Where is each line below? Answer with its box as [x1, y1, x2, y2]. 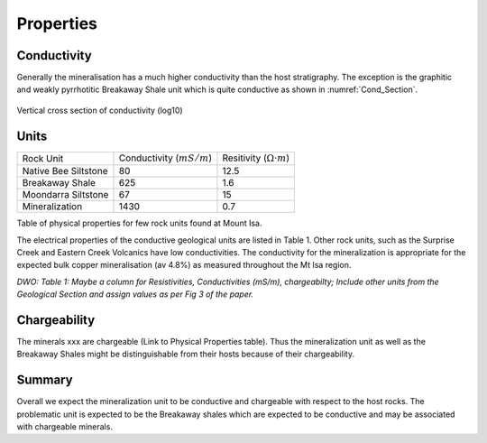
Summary [16, 373, 73, 388]
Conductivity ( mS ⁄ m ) [118, 152, 212, 164]
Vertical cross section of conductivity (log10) [16, 105, 184, 115]
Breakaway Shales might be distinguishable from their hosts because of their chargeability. [16, 348, 355, 360]
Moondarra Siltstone [22, 189, 109, 201]
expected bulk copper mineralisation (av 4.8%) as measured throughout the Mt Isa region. [16, 260, 352, 271]
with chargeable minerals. [16, 421, 113, 432]
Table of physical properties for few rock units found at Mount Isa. [16, 217, 262, 229]
